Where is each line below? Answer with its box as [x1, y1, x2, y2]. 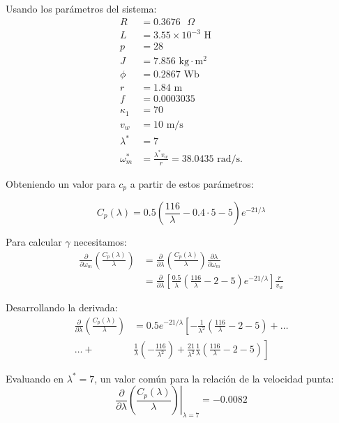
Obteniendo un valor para [6, 176, 116, 191]
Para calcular [6, 235, 62, 249]
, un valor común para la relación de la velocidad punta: [94, 371, 334, 385]
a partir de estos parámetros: [130, 176, 254, 191]
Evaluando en [6, 371, 64, 385]
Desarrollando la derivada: [6, 299, 118, 314]
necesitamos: [73, 235, 127, 249]
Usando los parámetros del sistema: [6, 1, 157, 15]
